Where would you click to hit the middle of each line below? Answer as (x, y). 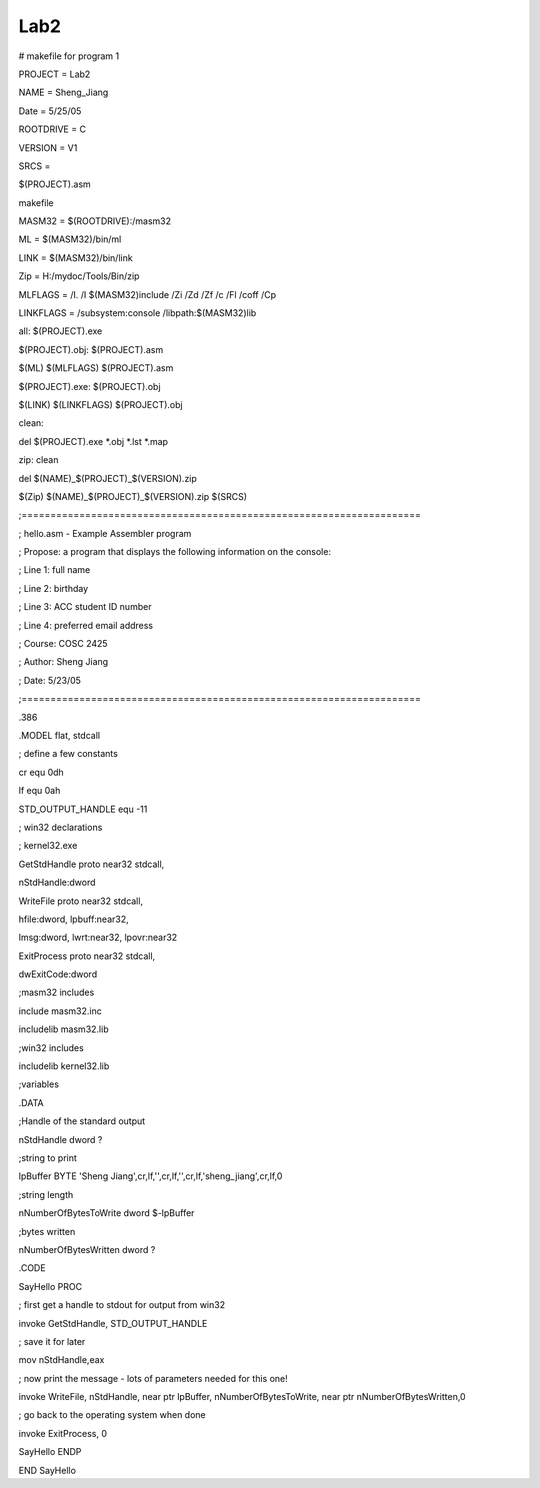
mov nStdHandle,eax (61, 1360)
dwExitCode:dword (58, 974)
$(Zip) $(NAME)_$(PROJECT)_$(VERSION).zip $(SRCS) (132, 496)
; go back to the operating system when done (112, 1415)
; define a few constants (68, 754)
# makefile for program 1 (69, 56)
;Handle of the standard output (82, 1121)
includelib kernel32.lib (64, 1066)
